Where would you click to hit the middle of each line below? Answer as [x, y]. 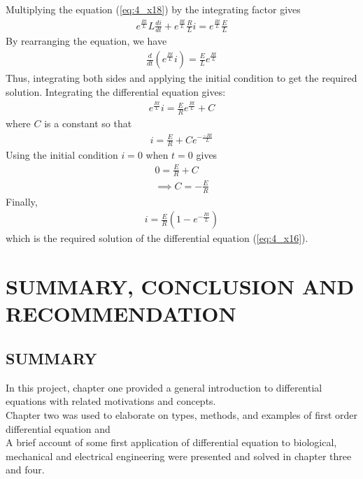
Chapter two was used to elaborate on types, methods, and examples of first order [182, 414]
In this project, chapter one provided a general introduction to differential [164, 387]
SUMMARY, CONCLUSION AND [180, 286]
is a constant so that [88, 123]
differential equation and [58, 428]
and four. [25, 470]
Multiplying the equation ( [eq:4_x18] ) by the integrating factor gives [153, 9]
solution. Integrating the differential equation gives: [116, 91]
